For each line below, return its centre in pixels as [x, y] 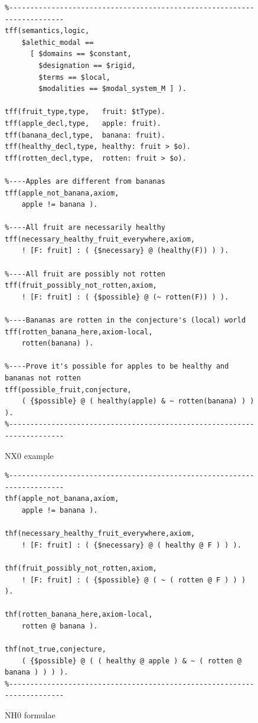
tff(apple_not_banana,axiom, [62, 193]
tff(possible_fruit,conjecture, [68, 390]
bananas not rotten [43, 378]
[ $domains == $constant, [81, 54]
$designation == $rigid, [87, 65]
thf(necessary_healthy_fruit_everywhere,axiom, [100, 534]
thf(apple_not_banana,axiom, [62, 499]
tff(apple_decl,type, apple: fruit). [83, 123]
